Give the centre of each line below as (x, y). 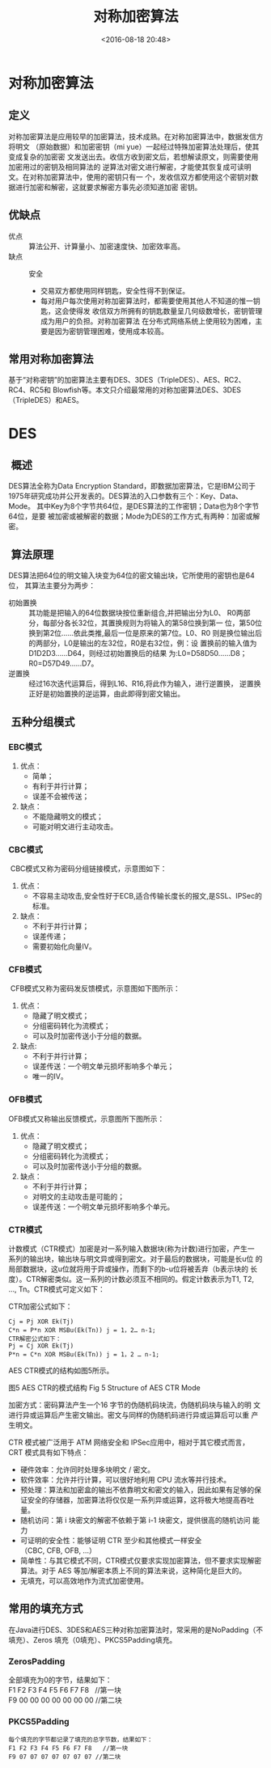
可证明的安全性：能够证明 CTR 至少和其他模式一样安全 (111, 1541)
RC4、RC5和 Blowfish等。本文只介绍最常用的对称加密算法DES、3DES (125, 390)
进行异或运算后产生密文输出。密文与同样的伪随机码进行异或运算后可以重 (129, 1415)
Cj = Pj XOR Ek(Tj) (41, 1322)
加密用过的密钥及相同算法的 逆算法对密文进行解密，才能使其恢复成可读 (126, 167)
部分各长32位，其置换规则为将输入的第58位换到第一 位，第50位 (156, 623)
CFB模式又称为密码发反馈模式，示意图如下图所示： (95, 988)
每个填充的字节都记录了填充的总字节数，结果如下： (81, 1740)
